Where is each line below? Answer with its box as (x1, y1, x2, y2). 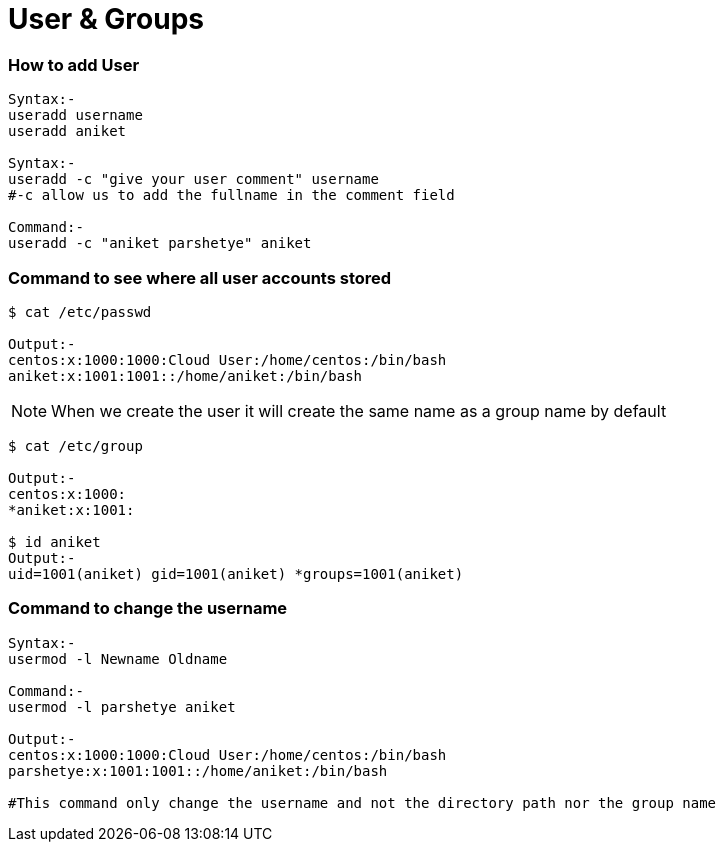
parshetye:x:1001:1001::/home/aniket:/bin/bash (8, 762, 388, 779)
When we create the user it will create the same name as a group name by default (51, 400, 667, 421)
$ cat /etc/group (8, 437, 143, 454)
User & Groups (8, 2, 204, 36)
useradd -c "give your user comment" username (8, 171, 379, 188)
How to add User (8, 54, 140, 75)
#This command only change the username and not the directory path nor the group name (8, 794, 717, 811)
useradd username (8, 107, 143, 124)
